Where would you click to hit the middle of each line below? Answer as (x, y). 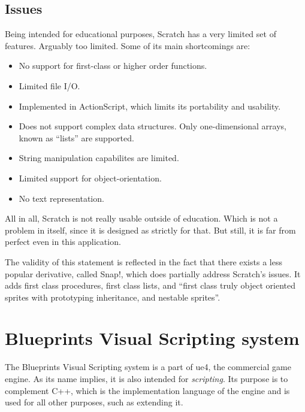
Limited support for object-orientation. (90, 178)
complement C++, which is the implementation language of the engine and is (147, 390)
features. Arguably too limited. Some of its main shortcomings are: (128, 45)
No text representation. (61, 198)
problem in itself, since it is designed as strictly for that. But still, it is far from (150, 230)
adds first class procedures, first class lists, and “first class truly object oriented (150, 285)
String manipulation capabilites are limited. (99, 158)
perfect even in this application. (63, 242)
